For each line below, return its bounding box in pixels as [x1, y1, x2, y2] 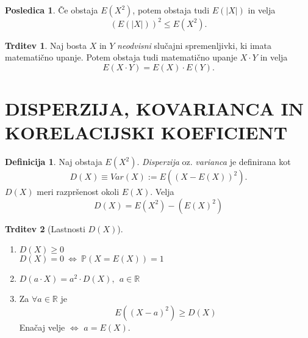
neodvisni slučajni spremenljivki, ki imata [117, 39, 271, 51]
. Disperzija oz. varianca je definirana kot [137, 155, 291, 167]
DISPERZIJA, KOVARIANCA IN [5, 95, 304, 120]
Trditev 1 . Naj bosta [5, 39, 87, 51]
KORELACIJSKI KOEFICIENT [5, 120, 288, 145]
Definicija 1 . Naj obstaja [5, 155, 102, 167]
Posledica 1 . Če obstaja [5, 4, 98, 16]
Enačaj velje [19, 320, 65, 333]
